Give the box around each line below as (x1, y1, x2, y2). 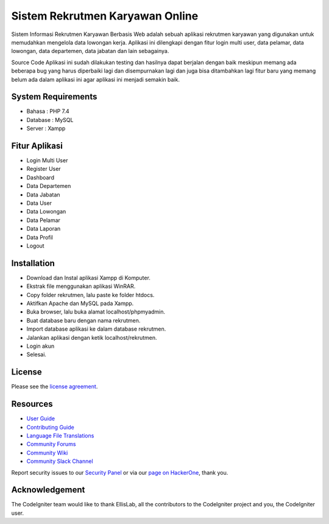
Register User (26, 165, 61, 173)
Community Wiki (26, 449, 68, 456)
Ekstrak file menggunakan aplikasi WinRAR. (26, 282, 136, 290)
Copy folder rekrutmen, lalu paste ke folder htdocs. (26, 291, 155, 298)
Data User (26, 199, 52, 207)
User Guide (26, 415, 55, 422)
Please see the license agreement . (11, 383, 98, 390)
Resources (11, 399, 53, 409)
